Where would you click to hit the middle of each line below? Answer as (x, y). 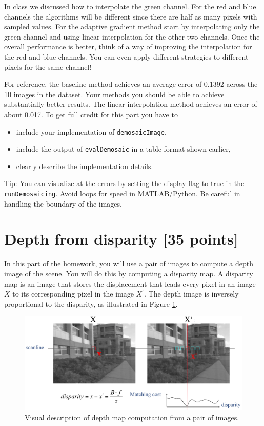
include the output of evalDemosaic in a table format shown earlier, (123, 149)
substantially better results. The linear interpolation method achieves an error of (131, 104)
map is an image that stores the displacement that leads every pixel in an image (130, 283)
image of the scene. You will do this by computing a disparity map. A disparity (129, 273)
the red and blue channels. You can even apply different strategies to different (126, 56)
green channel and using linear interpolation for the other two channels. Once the (132, 36)
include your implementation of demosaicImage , (91, 131)
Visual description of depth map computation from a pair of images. (132, 417)
